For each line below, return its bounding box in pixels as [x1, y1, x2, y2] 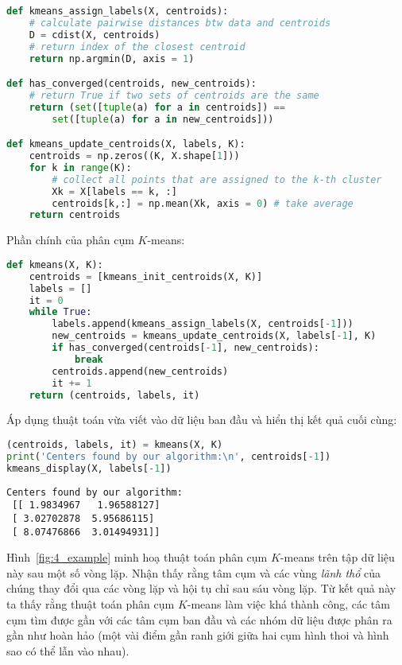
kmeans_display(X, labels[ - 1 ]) [6, 462, 172, 474]
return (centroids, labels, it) [29, 389, 200, 401]
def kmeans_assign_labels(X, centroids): [6, 6, 229, 17]
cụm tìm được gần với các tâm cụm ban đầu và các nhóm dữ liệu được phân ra [6, 611, 392, 628]
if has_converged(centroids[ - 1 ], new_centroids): [52, 342, 319, 354]
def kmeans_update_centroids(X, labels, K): [6, 138, 245, 150]
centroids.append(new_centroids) [52, 365, 229, 377]
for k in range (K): [29, 161, 132, 173]
